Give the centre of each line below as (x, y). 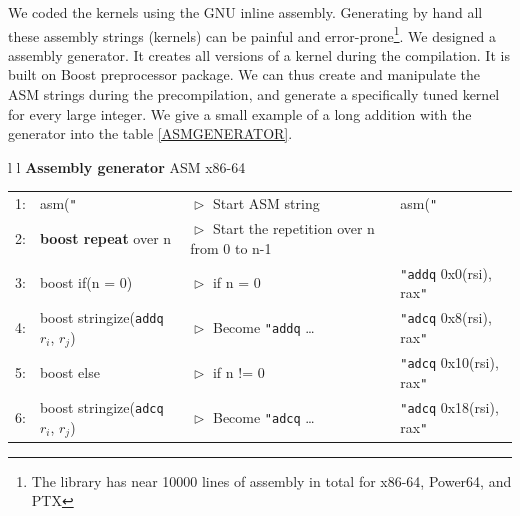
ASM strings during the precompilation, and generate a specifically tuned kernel (254, 94)
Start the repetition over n (293, 228)
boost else (69, 372)
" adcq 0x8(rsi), (446, 317)
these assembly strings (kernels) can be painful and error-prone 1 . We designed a (252, 34)
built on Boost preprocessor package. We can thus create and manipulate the (244, 74)
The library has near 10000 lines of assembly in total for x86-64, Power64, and (271, 480)
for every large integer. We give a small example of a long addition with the (240, 113)
